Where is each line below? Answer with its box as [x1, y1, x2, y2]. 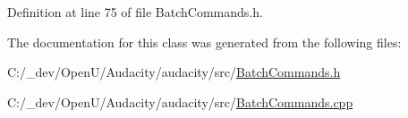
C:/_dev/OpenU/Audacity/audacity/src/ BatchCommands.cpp [7, 92, 353, 111]
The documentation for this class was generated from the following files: [7, 32, 402, 51]
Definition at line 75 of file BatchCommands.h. [7, 3, 263, 21]
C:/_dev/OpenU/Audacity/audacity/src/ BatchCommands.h [7, 63, 341, 81]
